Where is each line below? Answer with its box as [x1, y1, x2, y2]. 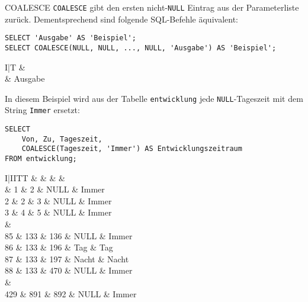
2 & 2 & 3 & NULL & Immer [5, 194, 112, 207]
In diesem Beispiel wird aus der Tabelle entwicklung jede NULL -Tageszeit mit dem [5, 92, 303, 104]
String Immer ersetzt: [5, 104, 80, 116]
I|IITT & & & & [5, 171, 65, 184]
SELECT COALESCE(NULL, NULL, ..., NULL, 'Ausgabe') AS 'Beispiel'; [5, 43, 277, 52]
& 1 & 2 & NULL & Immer [5, 183, 105, 195]
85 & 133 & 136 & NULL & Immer [5, 229, 133, 242]
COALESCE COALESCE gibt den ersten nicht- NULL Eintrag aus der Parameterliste [5, 1, 299, 13]
